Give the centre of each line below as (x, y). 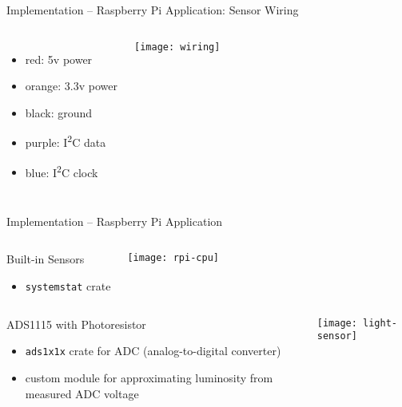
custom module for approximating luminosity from (149, 377)
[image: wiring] (177, 47)
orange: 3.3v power (71, 86)
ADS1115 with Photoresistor (76, 324)
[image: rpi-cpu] (173, 258)
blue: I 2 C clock (62, 171)
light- (380, 323)
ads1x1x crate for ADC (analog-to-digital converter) (153, 351)
